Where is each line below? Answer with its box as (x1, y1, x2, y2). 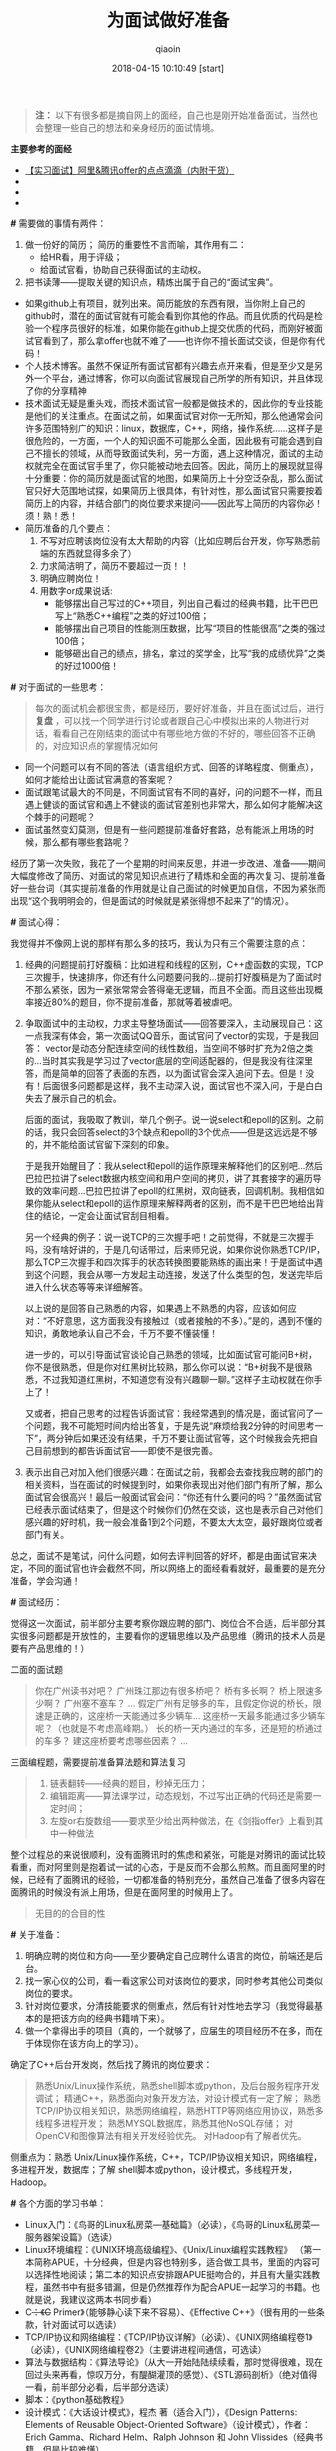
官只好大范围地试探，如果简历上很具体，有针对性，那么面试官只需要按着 (24, 484, 323, 496)
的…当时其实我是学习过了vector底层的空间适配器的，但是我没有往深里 (24, 1054, 313, 1066)
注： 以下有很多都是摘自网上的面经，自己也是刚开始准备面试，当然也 (34, 109, 318, 121)
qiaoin (155, 42, 181, 55)
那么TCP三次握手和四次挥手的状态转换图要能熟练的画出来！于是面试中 (24, 1256, 315, 1268)
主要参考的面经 (10, 142, 72, 155)
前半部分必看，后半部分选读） (51, 2381, 175, 2393)
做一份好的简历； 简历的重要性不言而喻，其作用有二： (24, 238, 247, 250)
